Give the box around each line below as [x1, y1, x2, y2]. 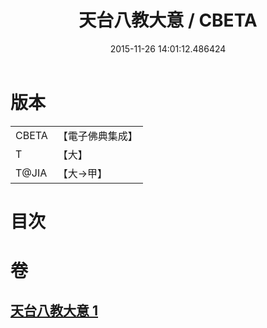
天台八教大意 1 [10, 302, 99, 320]
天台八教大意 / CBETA [78, 9, 258, 32]
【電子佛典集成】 [57, 129, 138, 143]
